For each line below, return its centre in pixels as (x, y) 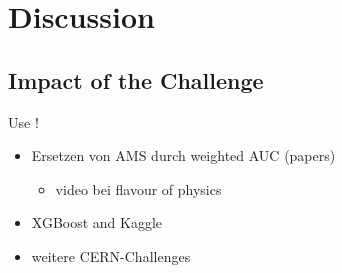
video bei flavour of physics (138, 188)
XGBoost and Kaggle (97, 222)
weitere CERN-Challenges (111, 255)
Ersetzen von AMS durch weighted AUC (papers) (183, 155)
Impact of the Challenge (136, 79)
